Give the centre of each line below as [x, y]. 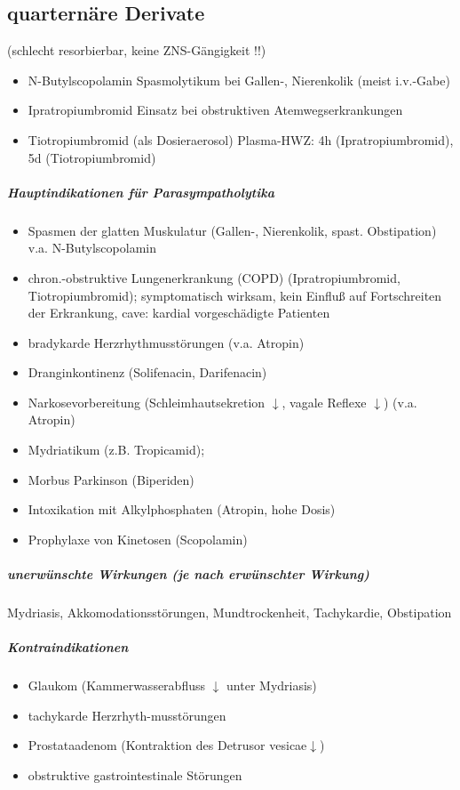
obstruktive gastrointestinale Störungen [135, 774]
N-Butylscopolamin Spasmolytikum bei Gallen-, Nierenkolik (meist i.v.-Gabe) [239, 80]
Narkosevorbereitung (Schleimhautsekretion [147, 402]
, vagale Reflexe [324, 402]
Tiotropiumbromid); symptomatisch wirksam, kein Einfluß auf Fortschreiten [235, 295]
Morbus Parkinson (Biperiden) [111, 479]
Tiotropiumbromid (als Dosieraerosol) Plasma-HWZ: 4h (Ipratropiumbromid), [241, 139]
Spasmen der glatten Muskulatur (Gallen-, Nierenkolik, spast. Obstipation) [232, 230]
